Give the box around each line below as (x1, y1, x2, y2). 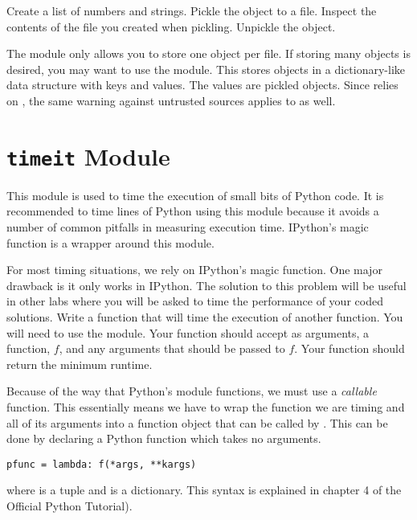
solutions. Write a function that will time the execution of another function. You (6, 308, 403, 325)
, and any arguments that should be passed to (59, 340, 285, 357)
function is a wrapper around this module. (6, 234, 215, 251)
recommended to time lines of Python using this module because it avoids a (6, 203, 379, 219)
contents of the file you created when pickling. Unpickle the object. (6, 18, 336, 35)
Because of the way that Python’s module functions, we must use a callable (6, 383, 377, 399)
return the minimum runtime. (6, 355, 153, 372)
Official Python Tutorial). (6, 497, 133, 514)
